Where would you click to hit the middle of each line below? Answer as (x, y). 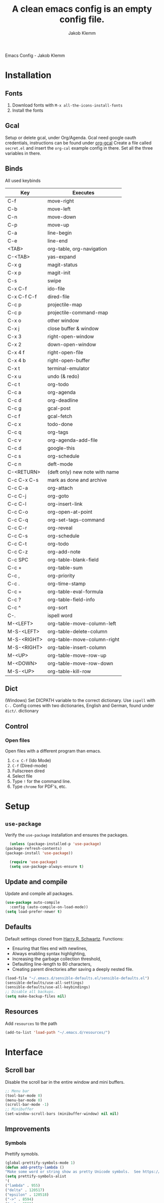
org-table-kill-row (69, 671)
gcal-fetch (60, 416)
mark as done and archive (77, 480)
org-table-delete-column (77, 631)
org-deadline (63, 400)
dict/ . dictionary (22, 711)
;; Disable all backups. (30, 992)
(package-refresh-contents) (34, 848)
